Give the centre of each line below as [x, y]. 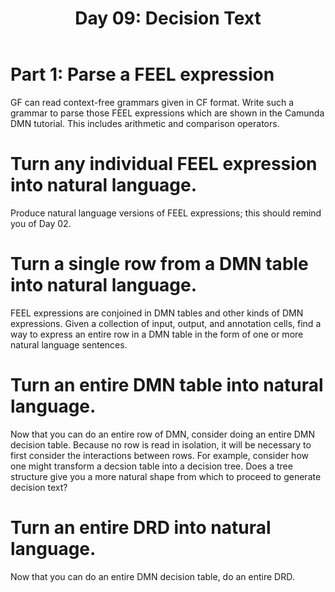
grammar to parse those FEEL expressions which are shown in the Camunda [167, 113]
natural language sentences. [69, 344]
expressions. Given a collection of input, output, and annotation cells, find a [166, 323]
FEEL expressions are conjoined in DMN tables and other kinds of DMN [157, 313]
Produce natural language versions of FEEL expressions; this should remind [166, 213]
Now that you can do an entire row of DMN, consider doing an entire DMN [163, 434]
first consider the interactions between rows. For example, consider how [159, 455]
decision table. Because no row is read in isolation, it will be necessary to [161, 444]
